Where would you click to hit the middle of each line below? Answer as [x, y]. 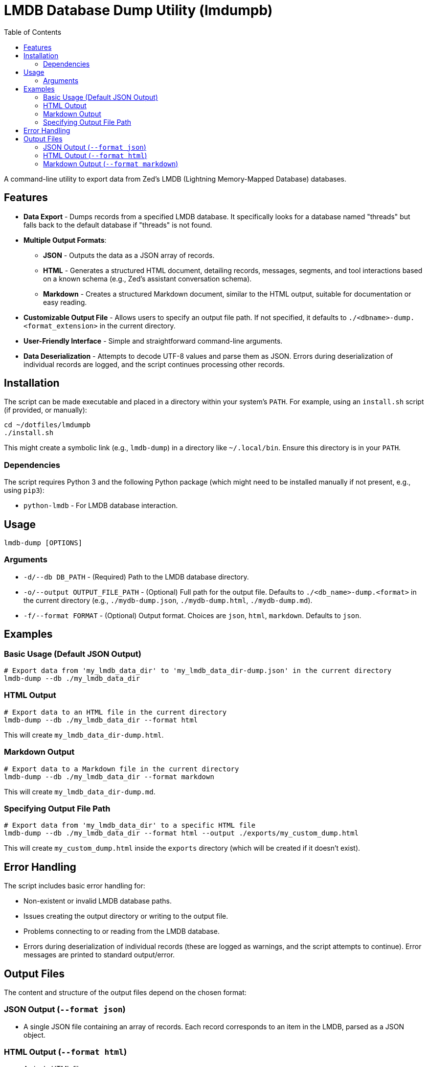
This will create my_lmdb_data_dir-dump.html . [84, 735]
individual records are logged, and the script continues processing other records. [154, 364]
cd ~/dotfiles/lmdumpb [47, 425]
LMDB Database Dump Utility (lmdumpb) [138, 10]
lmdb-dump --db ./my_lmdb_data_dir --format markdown [109, 777]
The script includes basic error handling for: [75, 886]
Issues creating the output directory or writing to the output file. [126, 916]
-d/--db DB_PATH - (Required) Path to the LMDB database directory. [136, 577]
